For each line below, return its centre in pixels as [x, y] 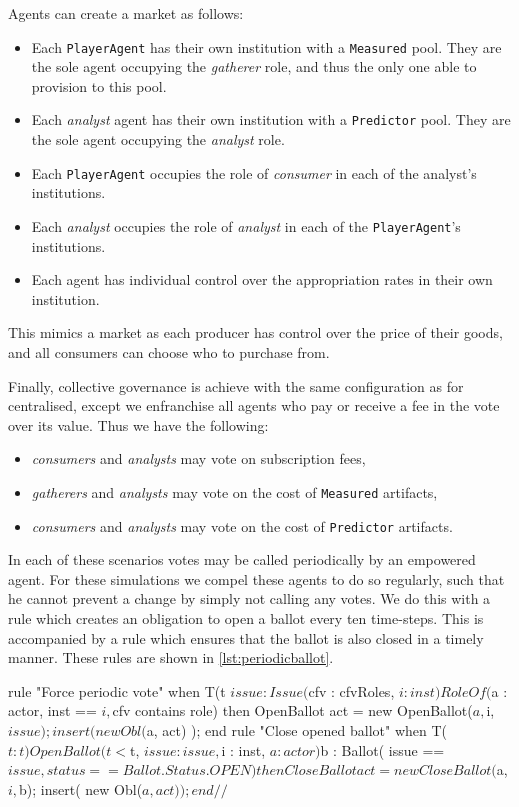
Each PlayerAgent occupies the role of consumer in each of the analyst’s [254, 172]
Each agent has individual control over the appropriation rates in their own [262, 279]
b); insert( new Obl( [81, 788]
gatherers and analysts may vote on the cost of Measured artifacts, [234, 491]
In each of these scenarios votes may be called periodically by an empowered [242, 559]
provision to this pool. [99, 85]
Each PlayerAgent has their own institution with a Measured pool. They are [266, 46]
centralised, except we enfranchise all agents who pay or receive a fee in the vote [254, 405]
